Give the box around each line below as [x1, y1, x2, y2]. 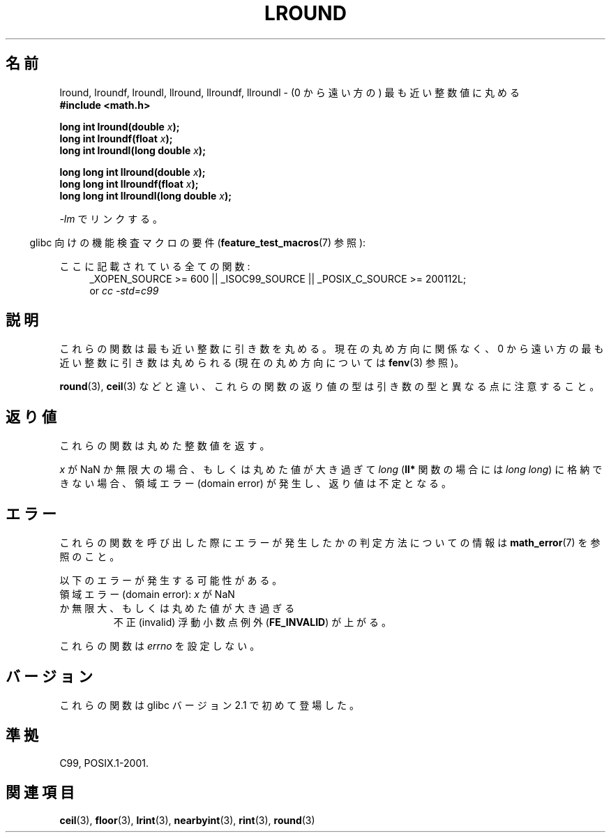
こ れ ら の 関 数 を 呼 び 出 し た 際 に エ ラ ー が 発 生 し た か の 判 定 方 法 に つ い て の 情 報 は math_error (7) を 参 [59, 537, 601, 549]
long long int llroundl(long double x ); [59, 189, 232, 202]
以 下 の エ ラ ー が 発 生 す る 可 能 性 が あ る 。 [59, 574, 282, 587]
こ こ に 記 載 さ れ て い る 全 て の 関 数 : [59, 260, 250, 272]
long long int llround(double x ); [59, 165, 206, 178]
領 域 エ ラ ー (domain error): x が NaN [59, 588, 235, 601]
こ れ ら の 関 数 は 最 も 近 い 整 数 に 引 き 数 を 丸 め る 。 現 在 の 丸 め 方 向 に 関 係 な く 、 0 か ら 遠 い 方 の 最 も [59, 343, 604, 355]
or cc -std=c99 [89, 284, 159, 297]
